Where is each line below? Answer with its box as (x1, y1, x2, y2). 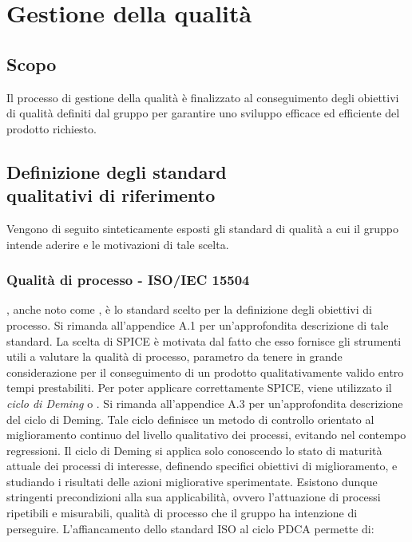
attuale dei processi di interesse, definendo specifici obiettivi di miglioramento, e (6, 457, 398, 474)
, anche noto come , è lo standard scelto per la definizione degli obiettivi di (6, 301, 372, 318)
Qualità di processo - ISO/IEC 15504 (6, 270, 250, 290)
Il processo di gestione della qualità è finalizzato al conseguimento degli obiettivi (6, 89, 399, 105)
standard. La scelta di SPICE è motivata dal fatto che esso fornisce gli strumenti (6, 332, 402, 349)
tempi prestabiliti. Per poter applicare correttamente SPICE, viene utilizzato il (6, 379, 392, 396)
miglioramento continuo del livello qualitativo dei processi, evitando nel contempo (6, 426, 406, 443)
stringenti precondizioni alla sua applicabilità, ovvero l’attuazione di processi (6, 489, 381, 505)
